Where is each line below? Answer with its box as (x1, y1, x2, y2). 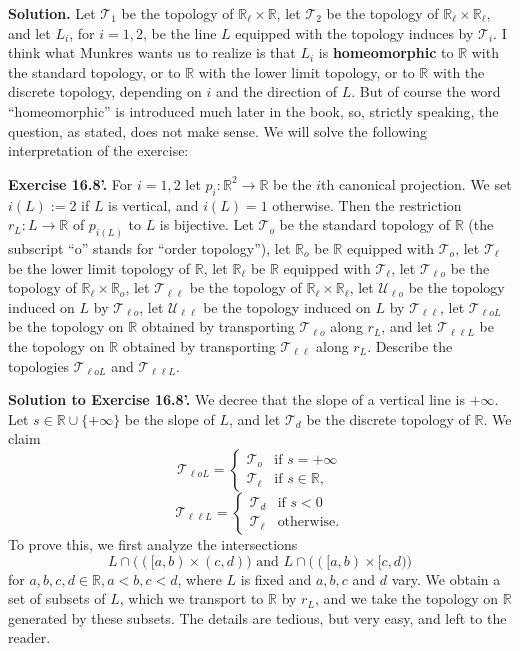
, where (177, 568, 222, 589)
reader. (8, 627, 51, 648)
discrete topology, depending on (8, 81, 202, 102)
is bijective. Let (159, 214, 254, 235)
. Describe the (367, 335, 453, 356)
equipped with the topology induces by (235, 22, 474, 43)
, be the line (142, 22, 217, 43)
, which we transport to (119, 588, 264, 609)
